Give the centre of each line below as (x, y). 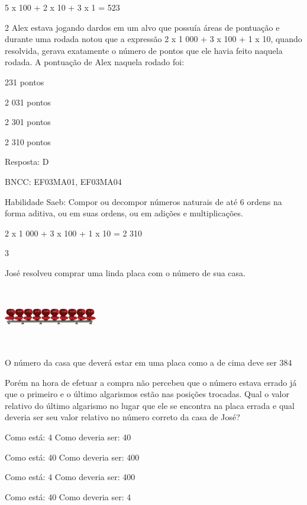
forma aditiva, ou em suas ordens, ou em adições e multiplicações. (124, 213)
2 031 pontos (28, 102)
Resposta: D (27, 162)
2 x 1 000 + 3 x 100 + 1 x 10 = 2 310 (74, 233)
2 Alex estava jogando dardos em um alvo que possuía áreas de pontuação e (142, 27)
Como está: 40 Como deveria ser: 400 (72, 457)
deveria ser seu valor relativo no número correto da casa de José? (122, 417)
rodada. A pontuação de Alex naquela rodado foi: (95, 62)
